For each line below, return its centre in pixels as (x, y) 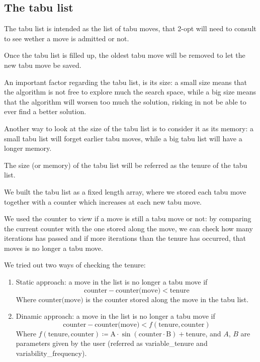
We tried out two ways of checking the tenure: (75, 265)
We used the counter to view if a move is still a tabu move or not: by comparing (128, 218)
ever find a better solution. (45, 111)
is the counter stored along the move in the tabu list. (167, 299)
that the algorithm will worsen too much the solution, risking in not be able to (125, 101)
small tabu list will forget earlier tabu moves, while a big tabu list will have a (123, 138)
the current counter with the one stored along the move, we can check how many (128, 228)
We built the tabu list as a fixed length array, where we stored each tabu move (125, 191)
